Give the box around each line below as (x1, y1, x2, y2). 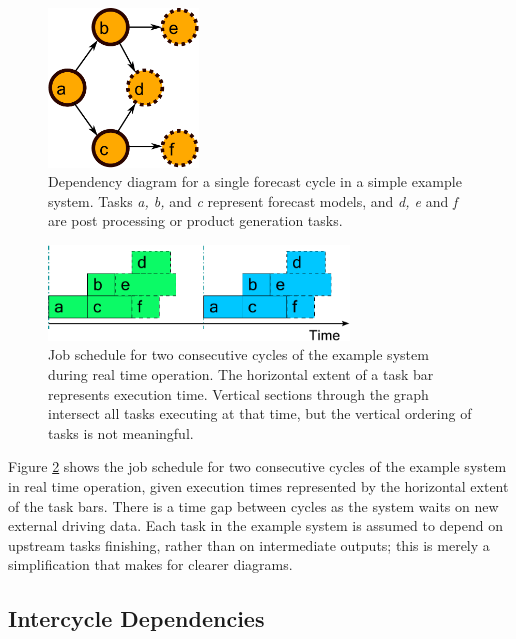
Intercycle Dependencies (8, 603, 265, 634)
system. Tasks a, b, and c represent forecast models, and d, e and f (48, 190, 458, 211)
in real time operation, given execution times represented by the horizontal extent (8, 476, 509, 497)
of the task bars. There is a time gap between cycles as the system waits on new (8, 495, 499, 516)
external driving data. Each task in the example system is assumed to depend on (8, 515, 503, 536)
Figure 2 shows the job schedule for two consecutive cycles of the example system (8, 456, 507, 477)
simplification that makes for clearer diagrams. (8, 554, 293, 575)
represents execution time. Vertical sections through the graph (48, 383, 429, 404)
